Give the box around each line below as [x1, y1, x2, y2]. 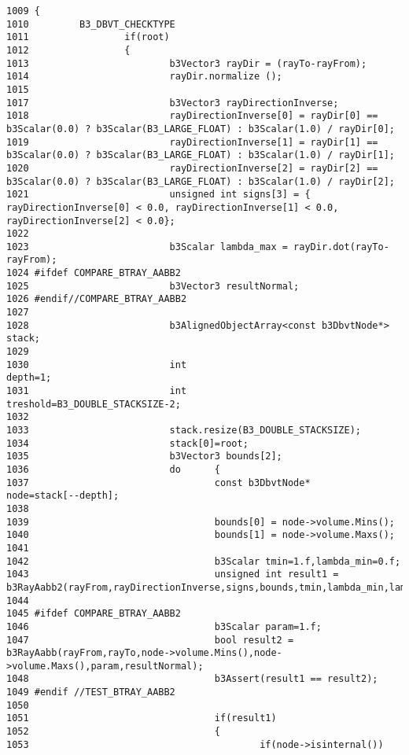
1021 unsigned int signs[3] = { [6, 189, 311, 201]
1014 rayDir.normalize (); [6, 71, 282, 83]
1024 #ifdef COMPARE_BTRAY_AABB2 [6, 267, 181, 279]
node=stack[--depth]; [6, 490, 120, 502]
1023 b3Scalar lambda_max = [6, 241, 288, 252]
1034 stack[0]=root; [6, 437, 249, 449]
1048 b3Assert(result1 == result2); [6, 673, 378, 685]
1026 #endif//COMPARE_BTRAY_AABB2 [6, 293, 187, 305]
